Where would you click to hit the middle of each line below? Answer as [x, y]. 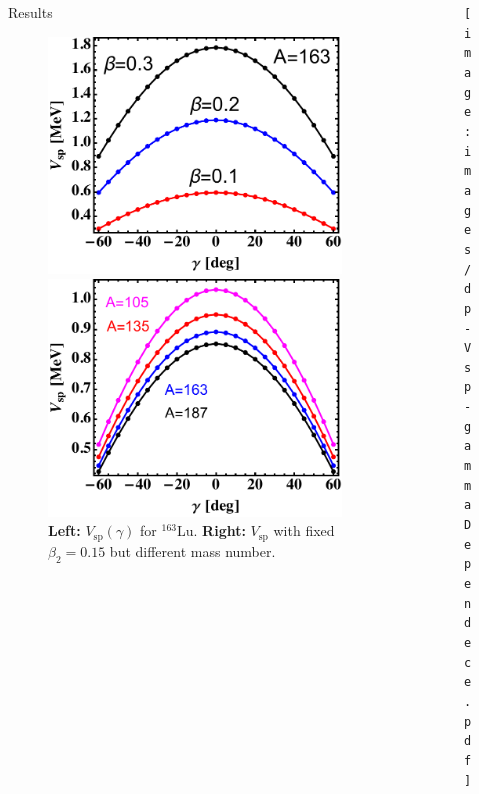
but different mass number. [192, 550]
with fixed [304, 530]
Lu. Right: [211, 530]
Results [30, 12]
